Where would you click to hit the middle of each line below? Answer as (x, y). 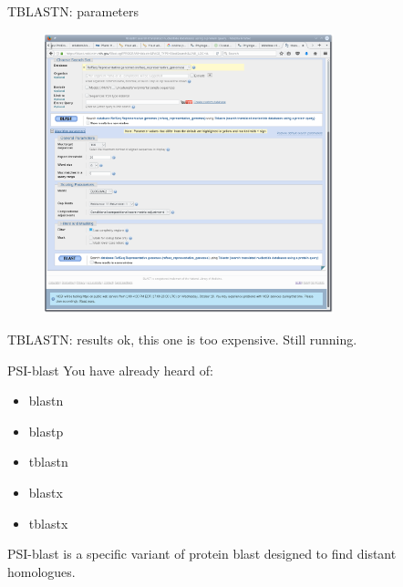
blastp (46, 431)
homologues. (41, 571)
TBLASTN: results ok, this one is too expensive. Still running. (182, 339)
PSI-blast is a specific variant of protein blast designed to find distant (202, 554)
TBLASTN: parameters (73, 11)
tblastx (48, 523)
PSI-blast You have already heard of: (110, 370)
